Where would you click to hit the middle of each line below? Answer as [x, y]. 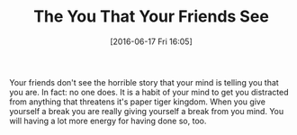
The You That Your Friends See [151, 17]
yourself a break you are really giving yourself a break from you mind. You [147, 111]
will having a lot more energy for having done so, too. [108, 121]
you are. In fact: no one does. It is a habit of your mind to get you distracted [149, 92]
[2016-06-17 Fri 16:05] [151, 41]
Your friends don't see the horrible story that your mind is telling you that [144, 82]
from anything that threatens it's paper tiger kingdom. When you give [137, 102]
